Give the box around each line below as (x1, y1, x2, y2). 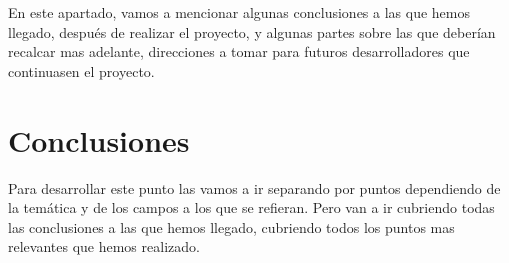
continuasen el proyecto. (8, 60, 155, 81)
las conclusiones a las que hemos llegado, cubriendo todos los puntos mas (8, 216, 455, 237)
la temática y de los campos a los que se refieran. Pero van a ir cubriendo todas (8, 197, 495, 218)
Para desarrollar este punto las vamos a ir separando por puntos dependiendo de (8, 177, 501, 198)
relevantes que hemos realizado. (8, 236, 200, 257)
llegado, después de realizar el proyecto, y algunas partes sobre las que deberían (8, 21, 496, 42)
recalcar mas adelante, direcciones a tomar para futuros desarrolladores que (8, 41, 470, 62)
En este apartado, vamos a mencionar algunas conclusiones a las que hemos (8, 2, 470, 22)
